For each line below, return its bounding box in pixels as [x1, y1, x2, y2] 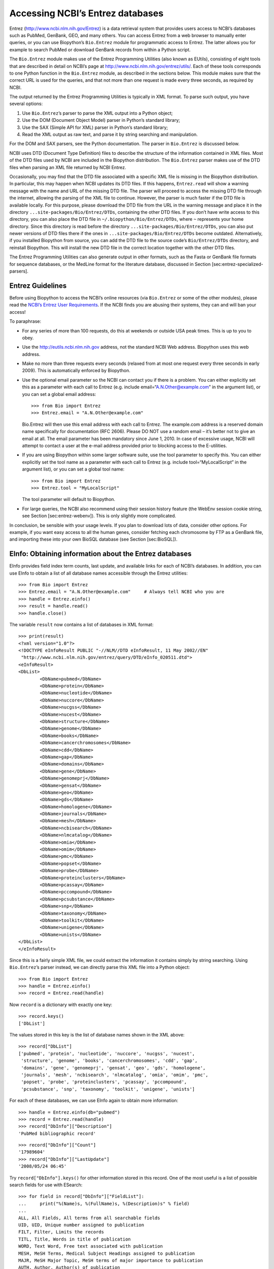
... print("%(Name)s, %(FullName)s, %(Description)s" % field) [18, 1200, 190, 1207]
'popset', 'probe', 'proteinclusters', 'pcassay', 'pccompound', [21, 1079, 187, 1085]
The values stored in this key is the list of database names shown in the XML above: [9, 1032, 185, 1038]
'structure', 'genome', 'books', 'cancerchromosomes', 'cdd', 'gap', [21, 1058, 198, 1063]
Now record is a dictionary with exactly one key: [9, 1001, 113, 1008]
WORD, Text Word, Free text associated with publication [18, 1244, 163, 1249]
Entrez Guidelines [9, 281, 67, 290]
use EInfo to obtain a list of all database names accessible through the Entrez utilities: [9, 570, 188, 576]
